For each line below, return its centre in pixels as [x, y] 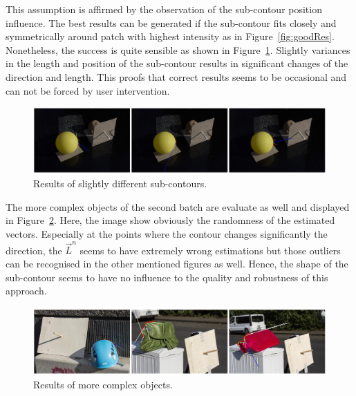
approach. [26, 291]
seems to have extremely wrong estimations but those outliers [210, 250]
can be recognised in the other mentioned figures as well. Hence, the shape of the [177, 263]
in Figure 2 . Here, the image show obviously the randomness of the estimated [170, 220]
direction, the [34, 250]
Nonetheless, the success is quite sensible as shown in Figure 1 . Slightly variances [178, 49]
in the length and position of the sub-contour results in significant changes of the [177, 63]
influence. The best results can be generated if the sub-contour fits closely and [171, 22]
